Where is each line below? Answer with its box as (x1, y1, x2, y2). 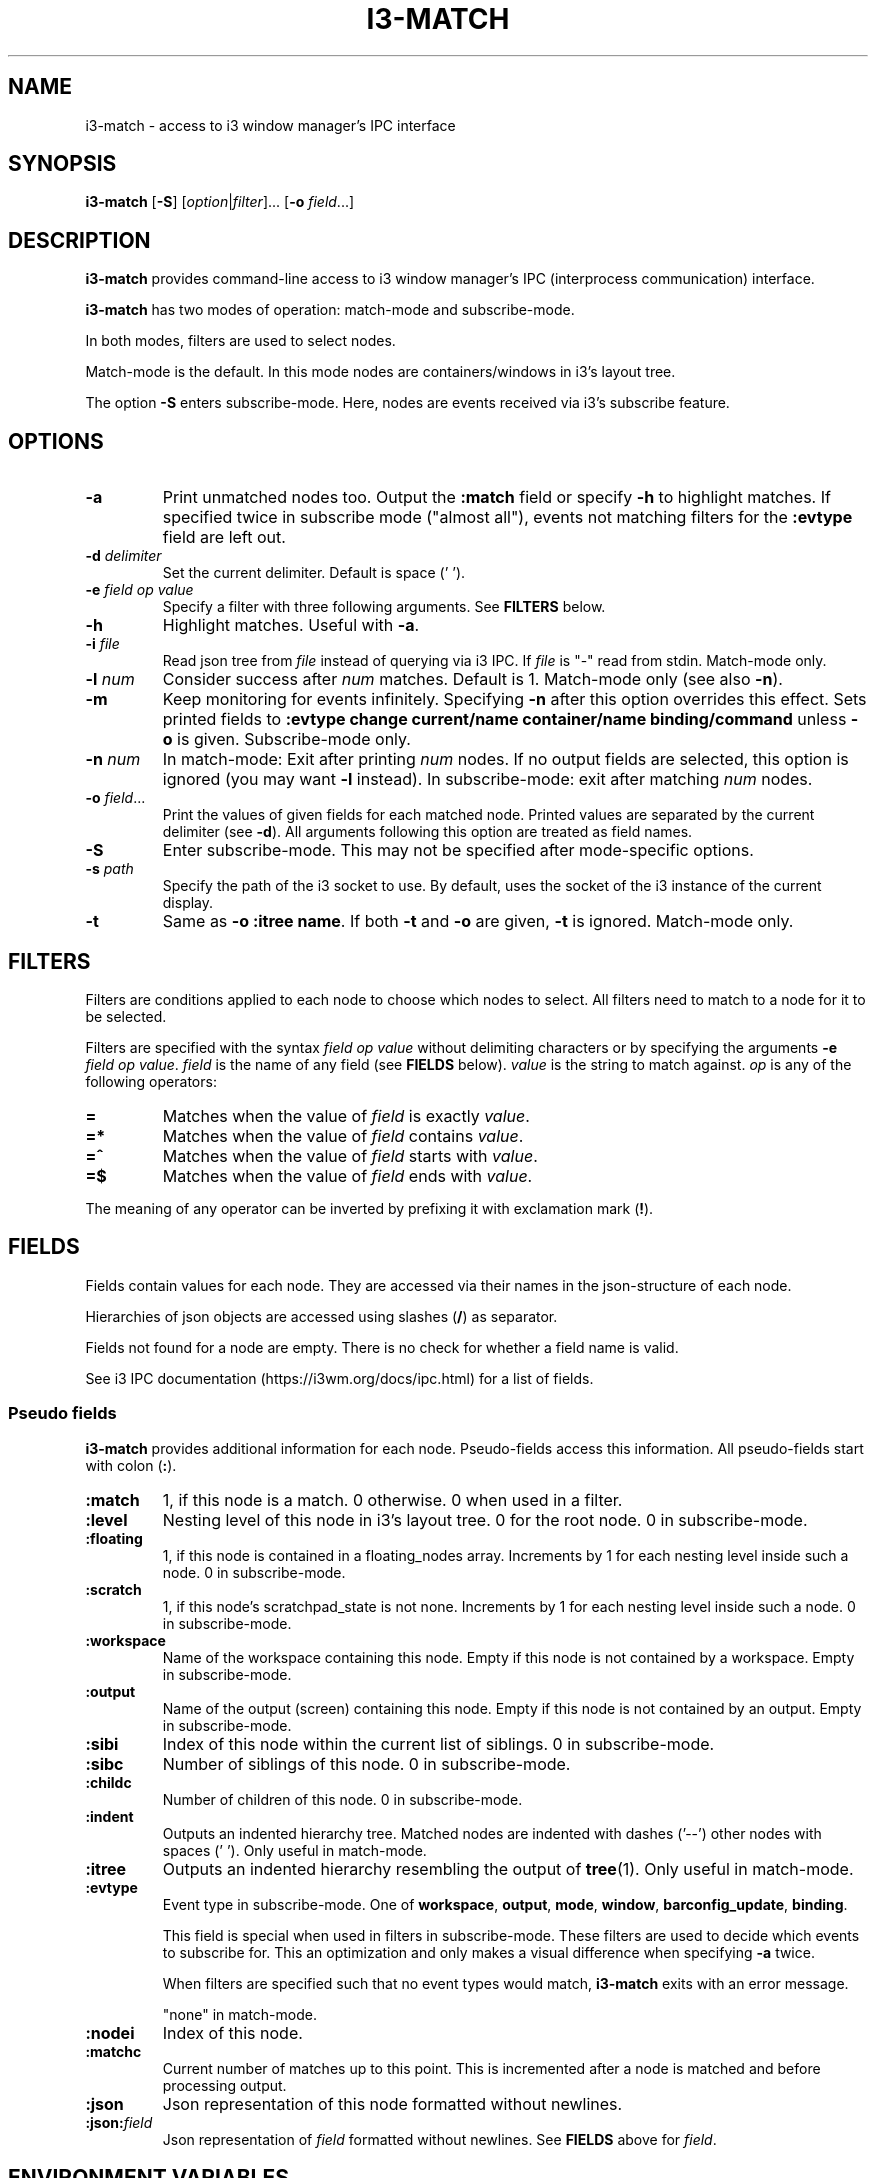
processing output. (162, 2076, 287, 2094)
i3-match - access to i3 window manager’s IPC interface (85, 116, 456, 134)
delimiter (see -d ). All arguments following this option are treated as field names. (162, 823, 693, 841)
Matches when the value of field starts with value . (162, 1145, 538, 1166)
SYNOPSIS (8, 151, 117, 177)
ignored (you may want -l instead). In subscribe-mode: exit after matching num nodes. (162, 769, 813, 790)
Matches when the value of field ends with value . (162, 1165, 533, 1186)
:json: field (85, 2113, 153, 2131)
